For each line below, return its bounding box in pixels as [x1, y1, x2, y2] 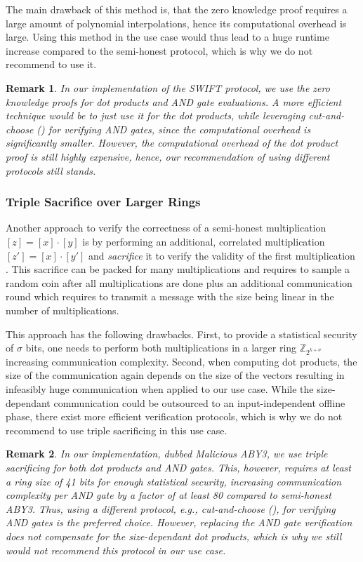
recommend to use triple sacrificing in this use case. [6, 422, 227, 437]
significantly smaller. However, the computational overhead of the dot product [6, 135, 338, 150]
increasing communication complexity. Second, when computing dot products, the [6, 354, 357, 368]
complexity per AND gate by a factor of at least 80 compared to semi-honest [6, 488, 331, 502]
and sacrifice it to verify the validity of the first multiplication [88, 248, 355, 262]
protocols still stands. [6, 163, 96, 178]
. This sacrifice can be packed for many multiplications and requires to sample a [6, 262, 350, 276]
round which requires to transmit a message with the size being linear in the [6, 289, 334, 304]
